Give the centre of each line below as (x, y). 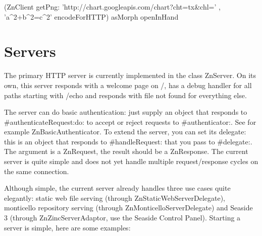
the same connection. (37, 171)
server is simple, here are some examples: (67, 227)
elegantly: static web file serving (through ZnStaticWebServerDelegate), (115, 198)
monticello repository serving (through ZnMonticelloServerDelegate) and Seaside (128, 208)
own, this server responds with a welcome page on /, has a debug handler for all (128, 85)
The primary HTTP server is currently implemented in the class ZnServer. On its (130, 75)
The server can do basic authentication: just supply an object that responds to (126, 112)
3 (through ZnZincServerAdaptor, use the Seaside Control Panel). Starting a (122, 218)
